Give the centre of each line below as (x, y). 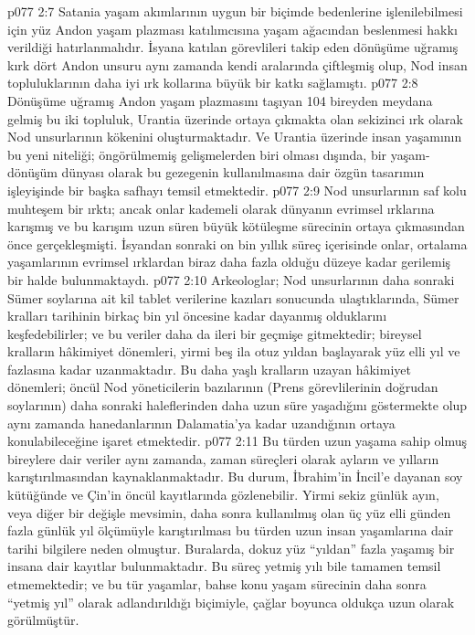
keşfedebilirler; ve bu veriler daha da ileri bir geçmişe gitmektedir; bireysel (215, 333)
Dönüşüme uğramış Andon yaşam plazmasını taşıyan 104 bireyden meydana (220, 100)
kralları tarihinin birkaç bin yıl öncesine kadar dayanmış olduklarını (197, 316)
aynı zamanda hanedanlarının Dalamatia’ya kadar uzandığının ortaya (201, 423)
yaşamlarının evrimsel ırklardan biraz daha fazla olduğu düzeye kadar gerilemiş (229, 262)
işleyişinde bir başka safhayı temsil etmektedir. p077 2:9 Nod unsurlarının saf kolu (237, 190)
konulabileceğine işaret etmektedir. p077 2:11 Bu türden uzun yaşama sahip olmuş (237, 441)
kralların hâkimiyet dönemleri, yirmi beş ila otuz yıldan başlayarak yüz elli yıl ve (234, 351)
